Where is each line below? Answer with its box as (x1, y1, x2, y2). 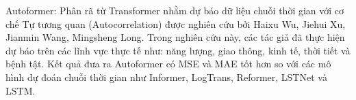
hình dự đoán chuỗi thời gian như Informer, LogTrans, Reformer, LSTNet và (5, 69, 327, 84)
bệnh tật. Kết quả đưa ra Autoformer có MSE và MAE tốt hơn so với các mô (5, 56, 331, 71)
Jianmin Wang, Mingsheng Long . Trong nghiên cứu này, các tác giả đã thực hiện (5, 30, 345, 44)
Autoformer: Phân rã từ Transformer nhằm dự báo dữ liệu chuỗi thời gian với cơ (5, 3, 344, 17)
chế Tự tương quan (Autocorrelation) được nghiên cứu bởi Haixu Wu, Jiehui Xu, (5, 16, 346, 31)
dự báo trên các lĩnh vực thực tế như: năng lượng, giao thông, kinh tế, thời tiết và (5, 43, 351, 57)
